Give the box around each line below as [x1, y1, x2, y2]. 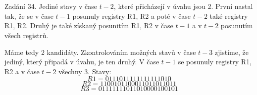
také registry [209, 10, 248, 21]
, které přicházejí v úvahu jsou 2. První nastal [113, 1, 253, 11]
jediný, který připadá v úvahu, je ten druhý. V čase [4, 56, 159, 67]
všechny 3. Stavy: [58, 66, 111, 76]
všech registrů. [4, 30, 49, 40]
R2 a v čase [4, 66, 40, 76]
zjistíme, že [214, 47, 249, 57]
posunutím [220, 20, 253, 31]
